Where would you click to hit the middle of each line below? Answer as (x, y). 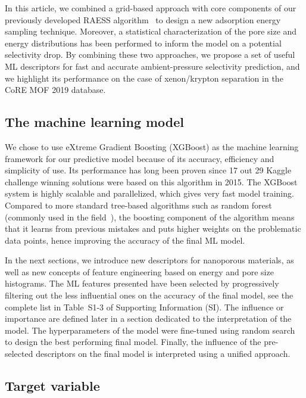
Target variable (52, 386)
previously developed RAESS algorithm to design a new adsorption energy (143, 19)
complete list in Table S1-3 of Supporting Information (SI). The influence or (144, 307)
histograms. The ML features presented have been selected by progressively (142, 283)
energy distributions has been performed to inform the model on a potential (143, 43)
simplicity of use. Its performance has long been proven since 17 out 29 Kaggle (148, 170)
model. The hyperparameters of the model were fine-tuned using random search (150, 330)
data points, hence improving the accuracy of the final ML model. (125, 240)
